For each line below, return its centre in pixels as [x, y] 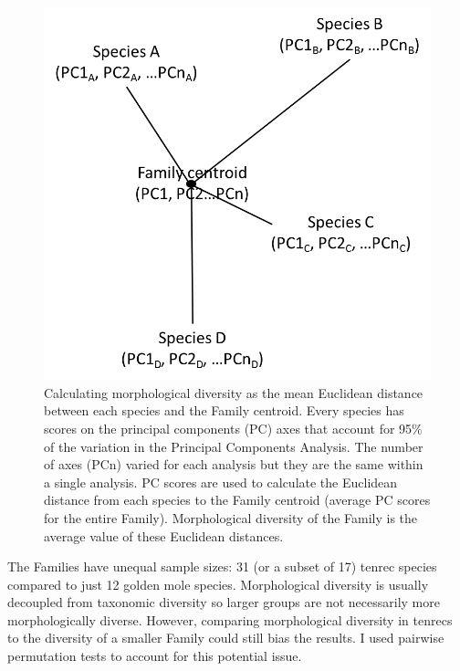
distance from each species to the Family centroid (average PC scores [237, 500]
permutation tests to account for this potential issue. [155, 656]
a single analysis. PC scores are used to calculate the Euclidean [221, 482]
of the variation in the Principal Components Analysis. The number [234, 446]
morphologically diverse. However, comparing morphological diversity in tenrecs [230, 619]
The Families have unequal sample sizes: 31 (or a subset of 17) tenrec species [222, 566]
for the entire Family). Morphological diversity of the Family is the [231, 517]
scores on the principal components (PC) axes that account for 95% [233, 428]
